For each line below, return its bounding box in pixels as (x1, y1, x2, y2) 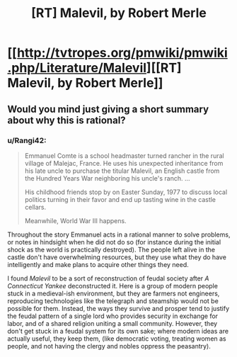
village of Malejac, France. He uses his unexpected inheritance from (24, 159, 224, 167)
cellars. (24, 203, 47, 211)
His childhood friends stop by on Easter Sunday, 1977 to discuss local (24, 188, 228, 196)
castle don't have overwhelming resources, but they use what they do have (7, 253, 226, 261)
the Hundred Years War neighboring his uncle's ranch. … (24, 174, 190, 182)
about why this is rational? (7, 114, 126, 126)
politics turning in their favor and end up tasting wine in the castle (24, 195, 216, 203)
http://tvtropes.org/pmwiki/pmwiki (16, 45, 228, 61)
